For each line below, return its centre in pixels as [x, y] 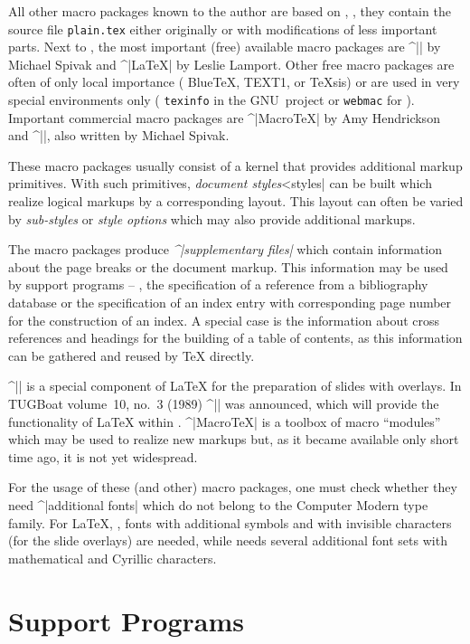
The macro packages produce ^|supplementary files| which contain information [225, 249]
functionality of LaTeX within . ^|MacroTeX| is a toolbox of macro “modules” [225, 421]
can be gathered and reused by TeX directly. [132, 355]
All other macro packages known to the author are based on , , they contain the [230, 11]
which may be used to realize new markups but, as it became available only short [234, 439]
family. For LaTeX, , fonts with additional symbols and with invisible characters [230, 522]
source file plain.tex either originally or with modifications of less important [223, 28]
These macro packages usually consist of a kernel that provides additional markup [235, 165]
